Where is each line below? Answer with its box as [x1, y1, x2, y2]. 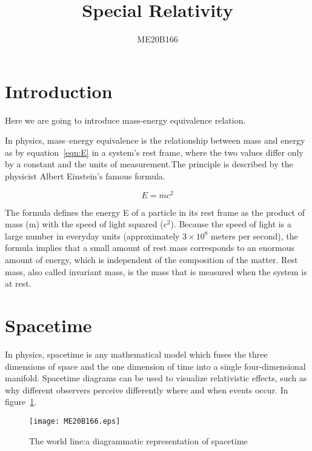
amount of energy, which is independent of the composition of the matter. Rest [5, 253, 298, 266]
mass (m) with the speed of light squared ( [5, 218, 164, 230]
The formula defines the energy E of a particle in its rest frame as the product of [5, 205, 305, 218]
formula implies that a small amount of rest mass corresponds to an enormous [5, 241, 294, 254]
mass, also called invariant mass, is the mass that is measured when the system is [5, 265, 307, 278]
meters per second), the [211, 229, 298, 242]
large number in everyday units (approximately [5, 229, 180, 242]
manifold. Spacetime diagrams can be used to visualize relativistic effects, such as [5, 372, 307, 384]
